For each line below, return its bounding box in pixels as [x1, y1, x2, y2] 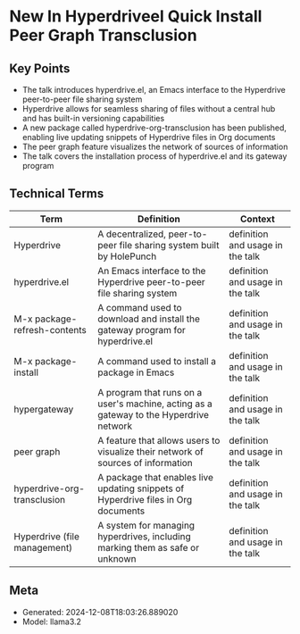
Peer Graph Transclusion [9, 25, 198, 46]
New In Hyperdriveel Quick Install [9, 6, 262, 27]
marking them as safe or [97, 541, 199, 554]
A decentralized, [97, 228, 167, 240]
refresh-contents [13, 323, 87, 336]
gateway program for [97, 323, 186, 336]
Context [239, 213, 275, 225]
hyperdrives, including [97, 530, 191, 542]
